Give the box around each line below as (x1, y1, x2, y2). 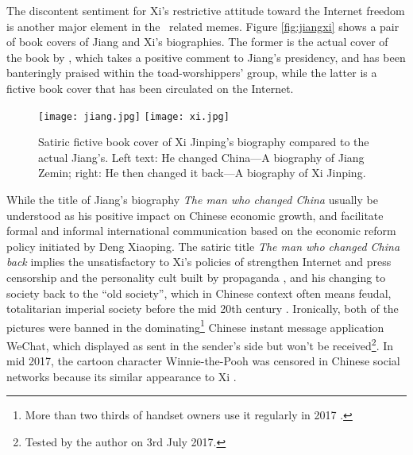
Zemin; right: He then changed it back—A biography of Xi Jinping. (38, 164, 366, 181)
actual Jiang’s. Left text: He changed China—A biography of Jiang (38, 148, 365, 165)
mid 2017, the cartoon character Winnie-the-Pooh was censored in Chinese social (6, 353, 400, 369)
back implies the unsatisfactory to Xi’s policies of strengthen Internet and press (6, 253, 392, 270)
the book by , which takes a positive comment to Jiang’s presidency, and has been (6, 48, 406, 65)
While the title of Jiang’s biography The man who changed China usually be (6, 191, 378, 207)
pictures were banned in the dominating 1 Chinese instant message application (6, 316, 384, 335)
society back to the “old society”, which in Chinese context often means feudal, (6, 284, 392, 301)
